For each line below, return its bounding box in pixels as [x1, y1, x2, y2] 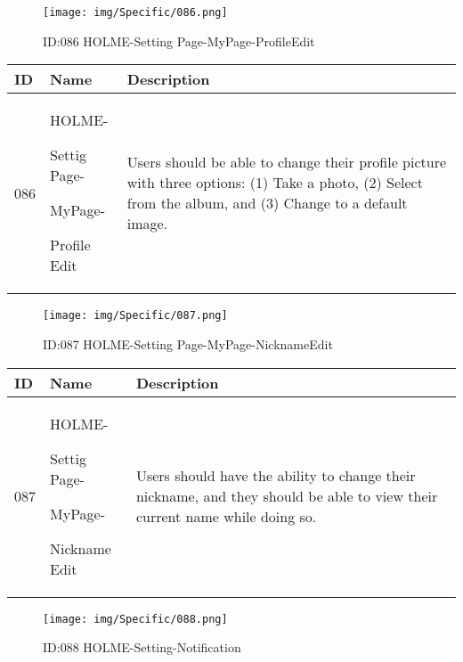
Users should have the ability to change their [135, 465, 416, 486]
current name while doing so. [135, 506, 317, 527]
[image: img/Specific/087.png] [43, 309, 228, 323]
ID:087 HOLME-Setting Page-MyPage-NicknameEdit [43, 334, 333, 353]
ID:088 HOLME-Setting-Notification [43, 638, 241, 657]
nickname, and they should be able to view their [135, 486, 438, 506]
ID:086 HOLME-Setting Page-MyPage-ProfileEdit [43, 31, 315, 50]
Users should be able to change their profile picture [126, 151, 447, 173]
